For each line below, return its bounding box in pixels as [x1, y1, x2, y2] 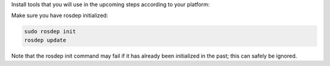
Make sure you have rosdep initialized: [11, 12, 108, 19]
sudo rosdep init [24, 28, 76, 35]
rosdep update [24, 36, 67, 44]
